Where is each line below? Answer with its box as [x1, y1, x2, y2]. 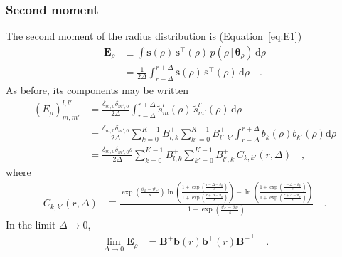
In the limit [6, 216, 56, 231]
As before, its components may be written [6, 83, 188, 98]
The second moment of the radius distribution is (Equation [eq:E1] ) [6, 28, 302, 43]
